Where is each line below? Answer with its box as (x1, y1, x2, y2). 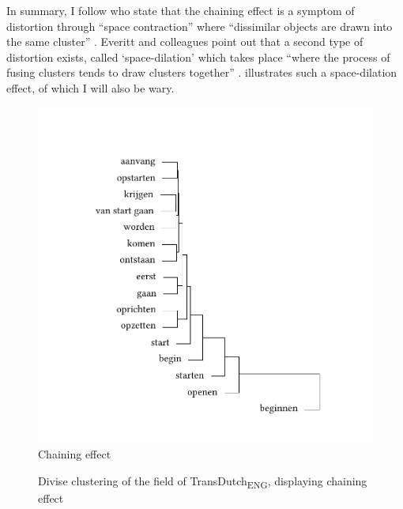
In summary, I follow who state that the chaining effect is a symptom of (6, 2, 355, 18)
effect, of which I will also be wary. (6, 79, 175, 96)
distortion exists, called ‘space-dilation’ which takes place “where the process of (6, 48, 390, 65)
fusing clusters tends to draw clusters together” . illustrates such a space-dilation (6, 64, 397, 81)
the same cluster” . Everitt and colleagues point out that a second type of (6, 33, 363, 50)
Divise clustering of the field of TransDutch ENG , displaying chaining (38, 472, 367, 491)
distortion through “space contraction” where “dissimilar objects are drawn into (6, 17, 393, 34)
